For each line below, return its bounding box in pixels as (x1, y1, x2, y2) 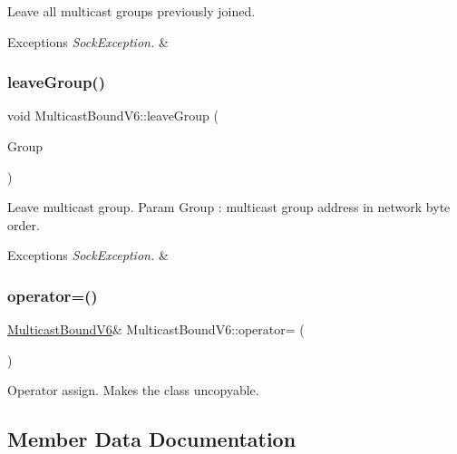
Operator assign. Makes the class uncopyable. (7, 381, 259, 400)
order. (7, 215, 40, 234)
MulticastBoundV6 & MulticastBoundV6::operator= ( (7, 320, 305, 339)
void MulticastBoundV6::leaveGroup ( (7, 106, 219, 125)
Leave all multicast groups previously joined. (7, 2, 256, 20)
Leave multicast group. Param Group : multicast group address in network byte (7, 198, 451, 217)
